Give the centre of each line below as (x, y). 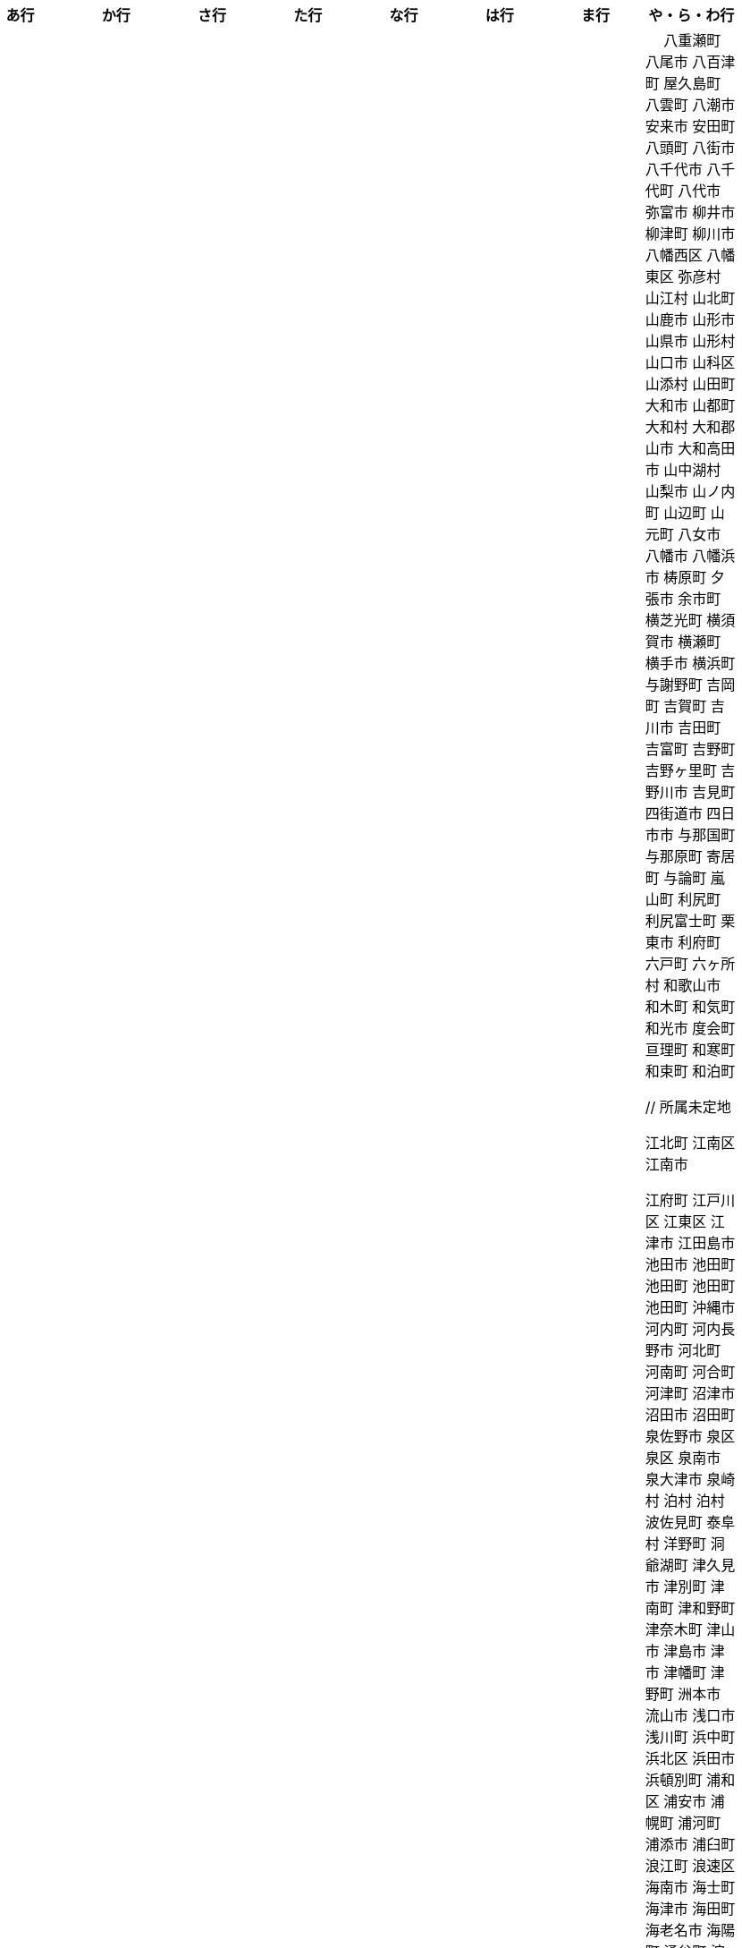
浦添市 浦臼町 (690, 1844)
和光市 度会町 (690, 1028)
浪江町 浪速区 (690, 1866)
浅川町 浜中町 (690, 1737)
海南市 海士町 (690, 1887)
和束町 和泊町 (690, 1071)
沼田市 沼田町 (690, 1415)
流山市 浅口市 (690, 1715)
